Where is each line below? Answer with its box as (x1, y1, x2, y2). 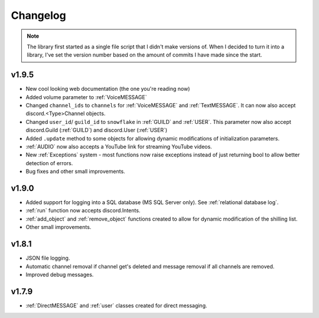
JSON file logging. (25, 254, 70, 262)
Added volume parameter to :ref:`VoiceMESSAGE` (25, 93, 147, 100)
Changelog (11, 9, 66, 22)
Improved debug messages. (25, 271, 94, 278)
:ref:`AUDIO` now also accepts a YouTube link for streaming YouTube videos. (25, 143, 212, 150)
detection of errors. (25, 159, 73, 166)
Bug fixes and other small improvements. (25, 168, 125, 175)
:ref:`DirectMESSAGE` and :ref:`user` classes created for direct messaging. (25, 301, 207, 309)
